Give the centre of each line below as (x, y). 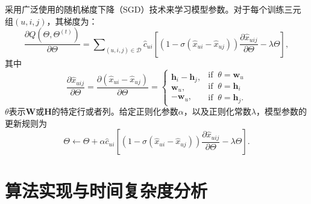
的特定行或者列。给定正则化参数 (115, 111)
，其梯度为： (72, 21)
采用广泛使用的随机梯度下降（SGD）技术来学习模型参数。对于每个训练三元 (153, 9)
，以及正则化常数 (217, 111)
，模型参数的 (281, 111)
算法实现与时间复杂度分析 (106, 190)
